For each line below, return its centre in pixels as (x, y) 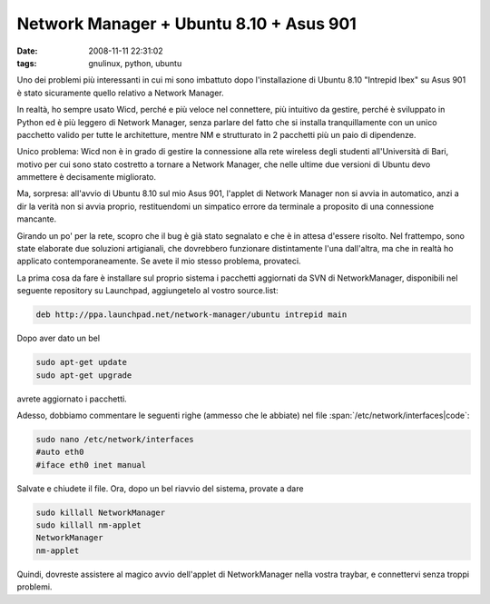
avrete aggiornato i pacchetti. (72, 399)
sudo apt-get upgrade (84, 375)
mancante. (37, 219)
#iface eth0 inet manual (91, 465)
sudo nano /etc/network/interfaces (115, 439)
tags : (27, 63)
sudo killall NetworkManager (101, 512)
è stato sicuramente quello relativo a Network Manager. (120, 93)
